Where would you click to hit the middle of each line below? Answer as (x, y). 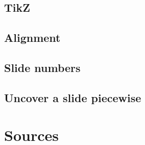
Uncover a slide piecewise (73, 97)
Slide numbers (42, 67)
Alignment (32, 38)
